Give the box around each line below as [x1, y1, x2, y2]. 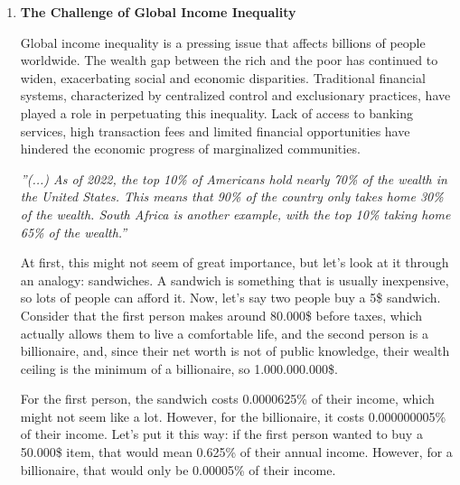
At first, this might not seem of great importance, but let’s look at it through [20, 253, 449, 272]
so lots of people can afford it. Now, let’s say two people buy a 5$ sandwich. [20, 288, 441, 307]
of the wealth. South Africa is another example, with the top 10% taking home [20, 204, 451, 223]
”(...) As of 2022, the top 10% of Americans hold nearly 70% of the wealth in [20, 169, 447, 188]
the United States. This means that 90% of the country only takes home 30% [20, 187, 444, 206]
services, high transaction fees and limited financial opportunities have [20, 121, 410, 140]
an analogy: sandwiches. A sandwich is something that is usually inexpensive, [20, 270, 449, 289]
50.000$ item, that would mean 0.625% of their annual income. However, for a [20, 443, 453, 462]
